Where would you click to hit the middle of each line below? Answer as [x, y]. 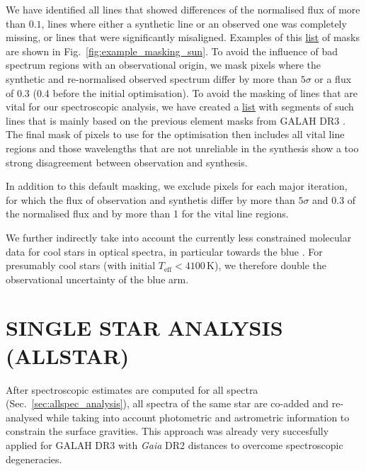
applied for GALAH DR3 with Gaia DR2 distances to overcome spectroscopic [175, 444]
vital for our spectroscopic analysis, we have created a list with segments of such [180, 107]
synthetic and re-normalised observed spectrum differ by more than [151, 78]
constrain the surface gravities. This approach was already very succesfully [167, 431]
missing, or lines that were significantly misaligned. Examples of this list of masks [183, 37]
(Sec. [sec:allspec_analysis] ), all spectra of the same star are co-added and [167, 403]
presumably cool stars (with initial [81, 265]
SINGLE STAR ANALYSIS [144, 328]
